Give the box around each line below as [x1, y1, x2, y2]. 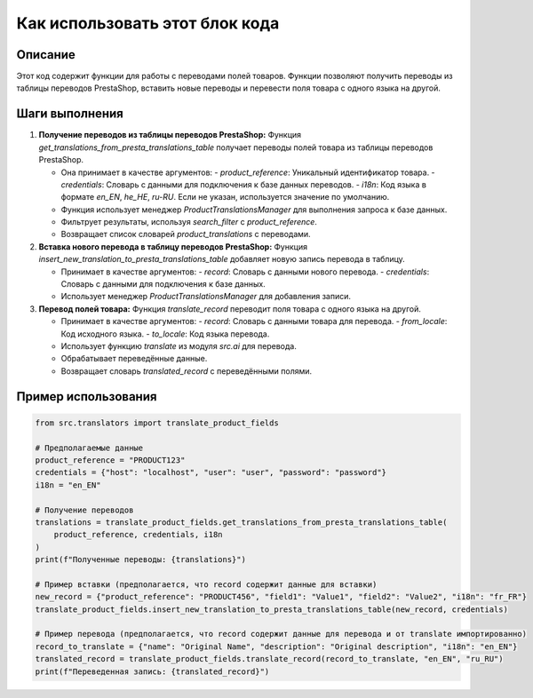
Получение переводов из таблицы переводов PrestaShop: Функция [38, 130, 302, 140]
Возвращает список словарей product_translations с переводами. [60, 229, 311, 240]
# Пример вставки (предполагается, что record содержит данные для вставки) [35, 579, 378, 590]
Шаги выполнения [16, 107, 123, 122]
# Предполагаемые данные [35, 442, 144, 453]
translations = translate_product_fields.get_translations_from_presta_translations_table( [35, 517, 448, 527]
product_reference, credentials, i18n [53, 529, 223, 540]
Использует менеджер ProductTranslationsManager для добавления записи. [60, 291, 351, 302]
